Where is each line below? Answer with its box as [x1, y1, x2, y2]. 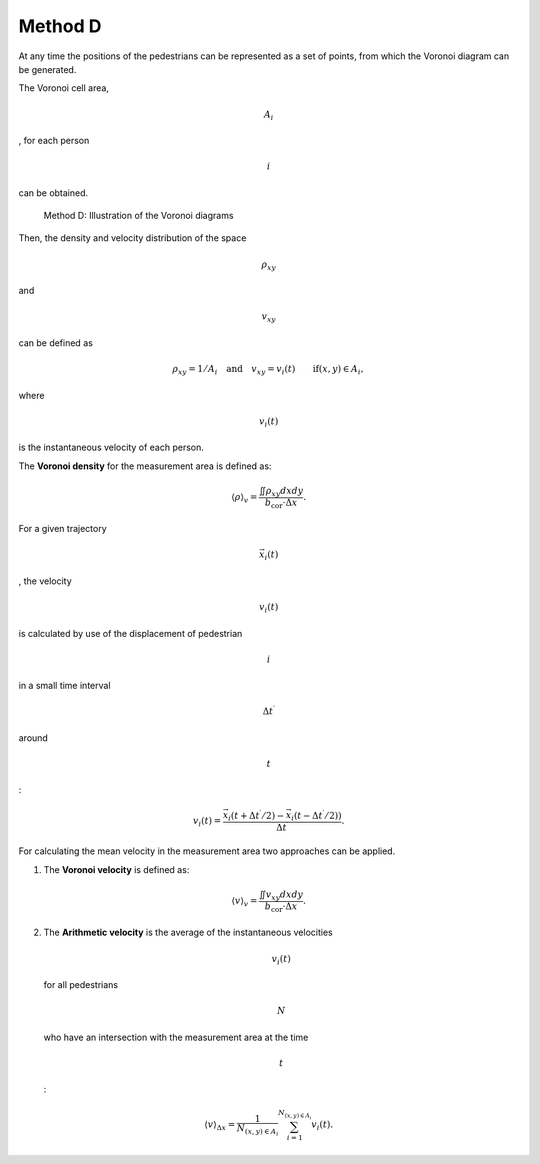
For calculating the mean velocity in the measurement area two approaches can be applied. [18, 845, 396, 857]
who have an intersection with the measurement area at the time [43, 1031, 309, 1043]
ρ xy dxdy [265, 485, 304, 499]
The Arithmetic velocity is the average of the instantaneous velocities [43, 926, 334, 939]
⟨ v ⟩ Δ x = [204, 1119, 236, 1133]
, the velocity [18, 575, 72, 587]
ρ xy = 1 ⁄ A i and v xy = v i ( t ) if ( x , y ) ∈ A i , [171, 363, 364, 377]
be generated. [18, 63, 77, 75]
